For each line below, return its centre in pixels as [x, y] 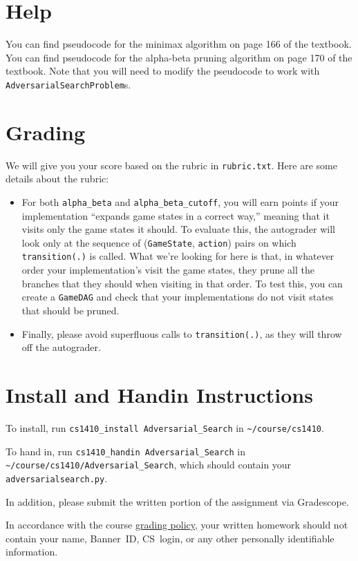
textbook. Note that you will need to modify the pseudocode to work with [163, 71]
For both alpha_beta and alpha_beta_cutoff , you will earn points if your [180, 201]
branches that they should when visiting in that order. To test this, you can [182, 283]
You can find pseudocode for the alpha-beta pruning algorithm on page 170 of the [179, 57]
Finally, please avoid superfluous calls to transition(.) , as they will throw [182, 333]
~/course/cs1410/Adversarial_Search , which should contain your [149, 465]
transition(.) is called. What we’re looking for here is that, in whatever [178, 256]
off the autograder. [61, 347]
